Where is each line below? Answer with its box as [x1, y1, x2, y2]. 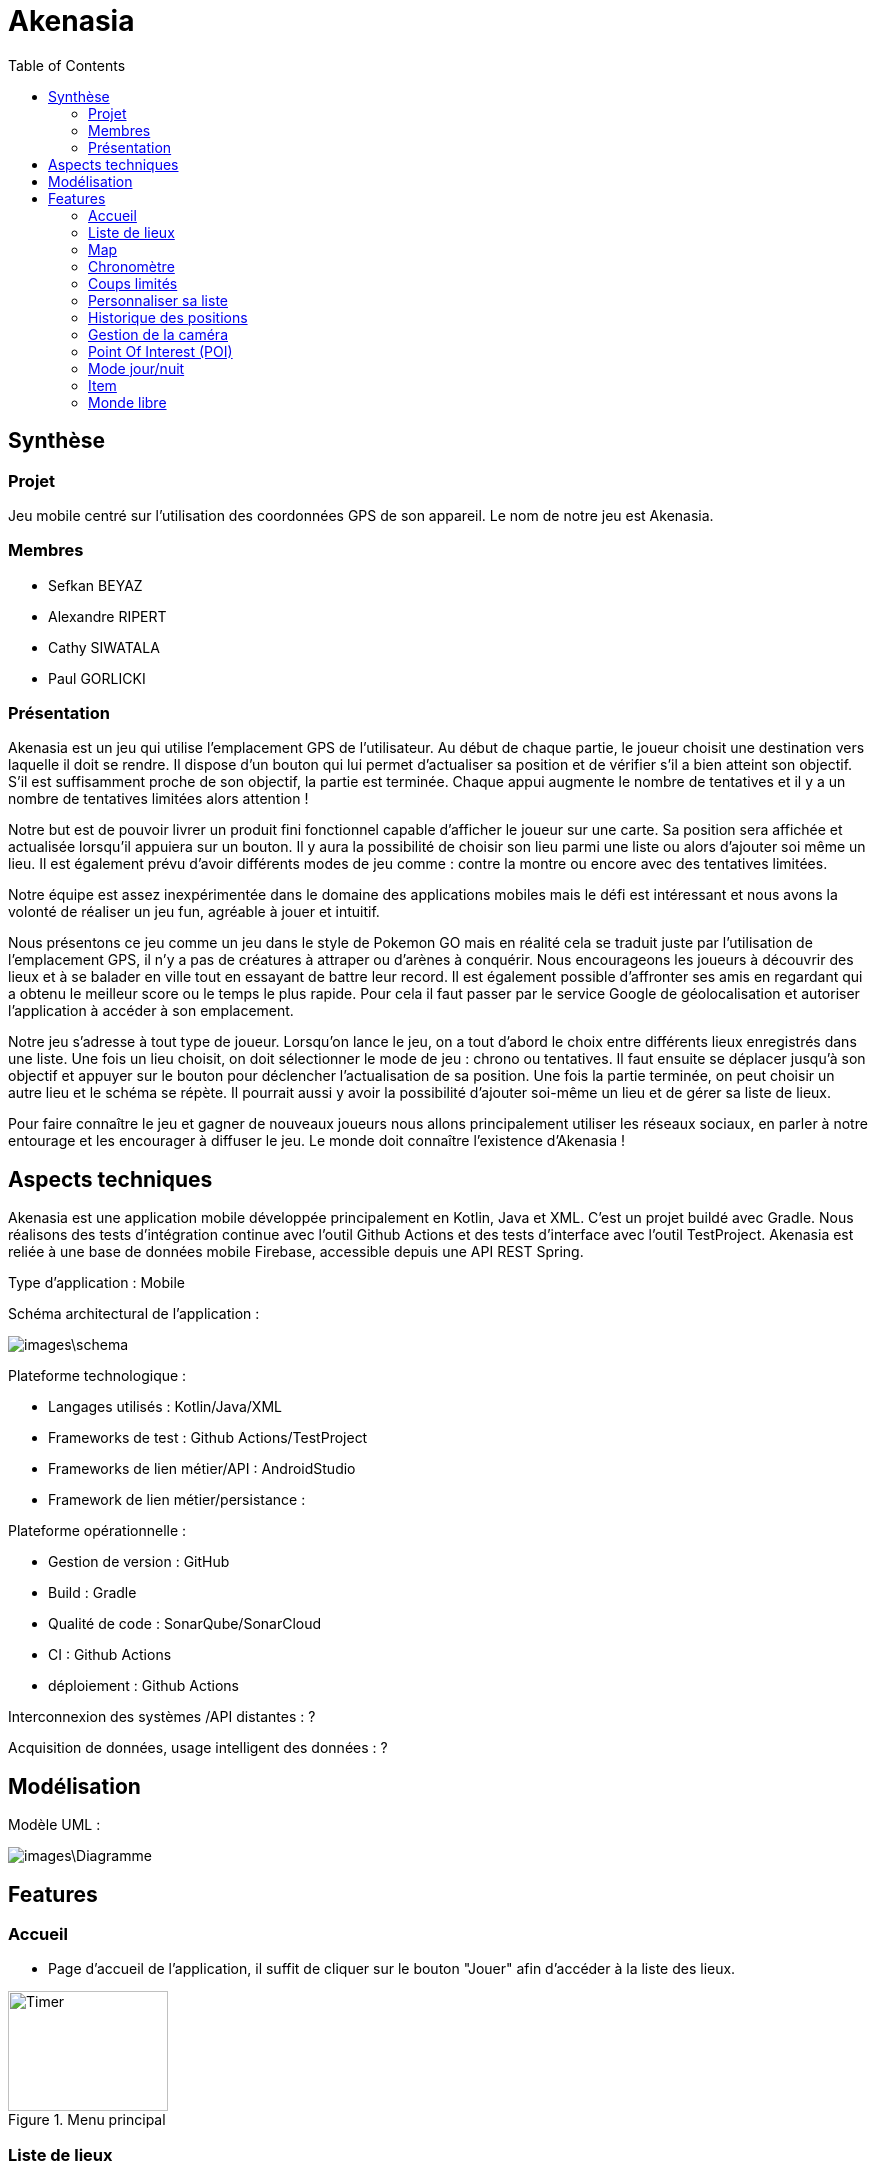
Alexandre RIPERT [48, 607, 167, 625]
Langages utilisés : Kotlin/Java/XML [48, 1398, 282, 1416]
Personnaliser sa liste [88, 291, 228, 309]
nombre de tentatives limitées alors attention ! [8, 790, 309, 808]
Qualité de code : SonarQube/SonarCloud [48, 1615, 322, 1633]
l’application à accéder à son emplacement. [8, 1002, 294, 1020]
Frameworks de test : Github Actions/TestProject [48, 1429, 368, 1447]
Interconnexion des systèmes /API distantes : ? [8, 1708, 316, 1726]
